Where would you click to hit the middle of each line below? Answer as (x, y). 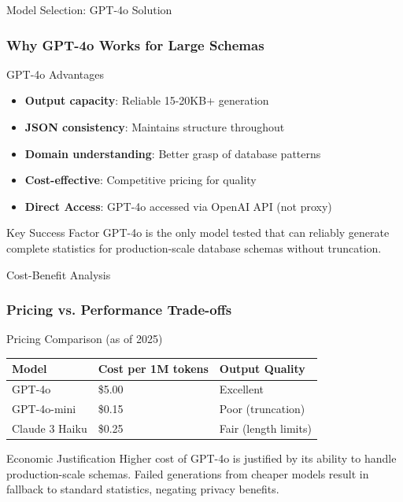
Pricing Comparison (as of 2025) (85, 339)
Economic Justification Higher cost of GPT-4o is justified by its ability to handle (201, 458)
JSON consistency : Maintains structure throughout (155, 127)
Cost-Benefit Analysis (59, 274)
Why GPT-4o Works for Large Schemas (135, 44)
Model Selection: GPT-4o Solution (89, 9)
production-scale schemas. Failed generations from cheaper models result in (188, 473)
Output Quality (262, 369)
